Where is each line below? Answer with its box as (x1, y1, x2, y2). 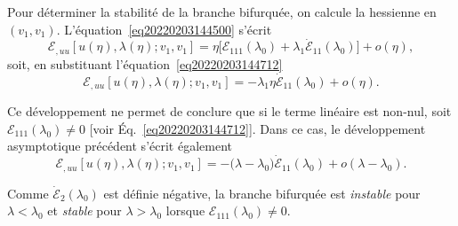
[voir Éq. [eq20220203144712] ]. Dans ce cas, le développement (89, 119, 426, 137)
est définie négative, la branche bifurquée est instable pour (103, 183, 421, 202)
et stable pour (47, 201, 122, 220)
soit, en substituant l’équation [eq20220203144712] (7, 54, 283, 73)
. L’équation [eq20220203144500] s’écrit (56, 19, 272, 38)
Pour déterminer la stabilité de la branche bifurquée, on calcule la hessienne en (7, 3, 437, 20)
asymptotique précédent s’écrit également (7, 136, 232, 155)
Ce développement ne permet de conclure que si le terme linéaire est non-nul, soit (7, 102, 452, 121)
